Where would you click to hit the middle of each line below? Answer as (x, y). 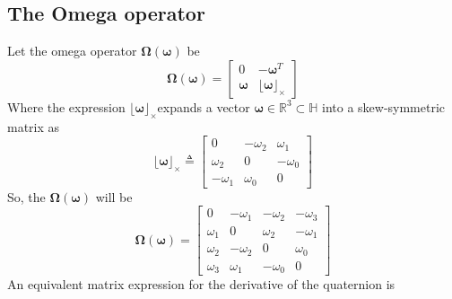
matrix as (34, 126)
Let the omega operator (72, 51)
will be (114, 196)
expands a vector (204, 106)
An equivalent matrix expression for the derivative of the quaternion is (201, 284)
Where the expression (66, 106)
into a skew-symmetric (383, 106)
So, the (26, 196)
